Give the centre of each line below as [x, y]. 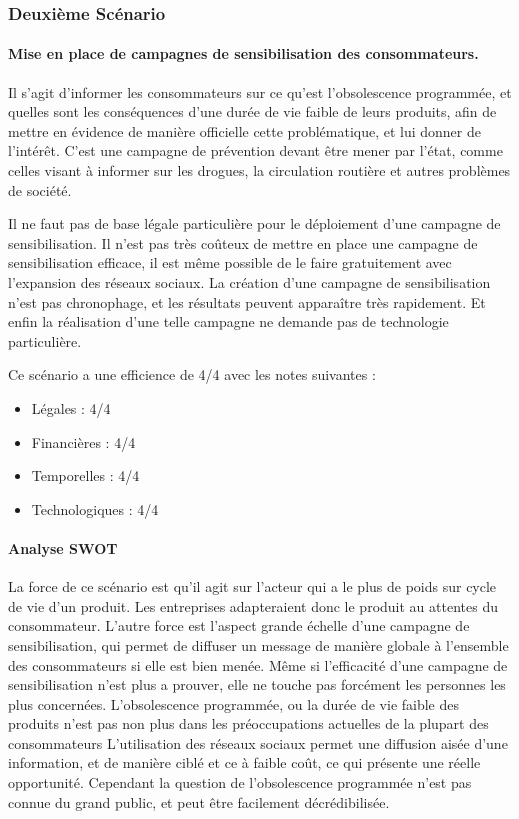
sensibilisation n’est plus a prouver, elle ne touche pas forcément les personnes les [257, 684]
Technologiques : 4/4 [95, 508]
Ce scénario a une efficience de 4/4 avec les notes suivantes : [192, 374]
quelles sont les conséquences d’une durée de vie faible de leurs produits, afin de [252, 111]
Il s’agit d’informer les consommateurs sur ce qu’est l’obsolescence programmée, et [260, 91]
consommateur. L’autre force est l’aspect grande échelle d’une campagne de [239, 625]
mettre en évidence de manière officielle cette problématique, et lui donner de [244, 130]
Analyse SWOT [63, 547]
